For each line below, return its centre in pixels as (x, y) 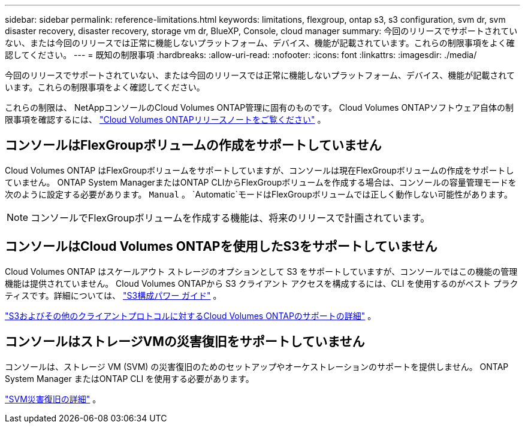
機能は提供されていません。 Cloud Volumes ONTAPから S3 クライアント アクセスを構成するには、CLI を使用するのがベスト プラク (262, 283)
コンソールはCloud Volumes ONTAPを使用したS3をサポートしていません (221, 247)
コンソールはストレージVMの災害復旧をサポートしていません (185, 342)
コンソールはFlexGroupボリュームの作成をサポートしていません (193, 145)
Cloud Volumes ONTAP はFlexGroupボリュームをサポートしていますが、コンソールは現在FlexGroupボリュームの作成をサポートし (260, 170)
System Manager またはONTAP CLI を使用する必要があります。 (129, 378)
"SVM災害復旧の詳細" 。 (53, 399)
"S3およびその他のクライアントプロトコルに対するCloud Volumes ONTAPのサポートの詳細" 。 (191, 315)
